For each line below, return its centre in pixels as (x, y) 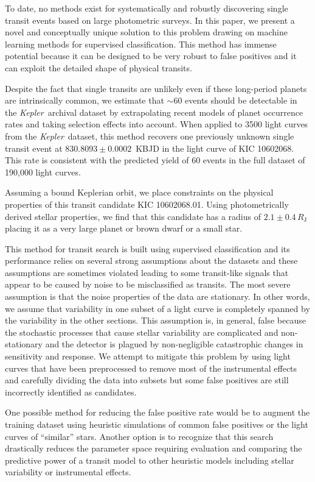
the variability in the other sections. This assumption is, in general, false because (155, 320)
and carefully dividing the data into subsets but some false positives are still (147, 380)
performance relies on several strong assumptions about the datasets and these (151, 260)
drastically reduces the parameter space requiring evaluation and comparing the (154, 448)
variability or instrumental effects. (68, 472)
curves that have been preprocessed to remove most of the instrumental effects (151, 368)
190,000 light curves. (43, 172)
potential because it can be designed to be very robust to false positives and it (151, 56)
